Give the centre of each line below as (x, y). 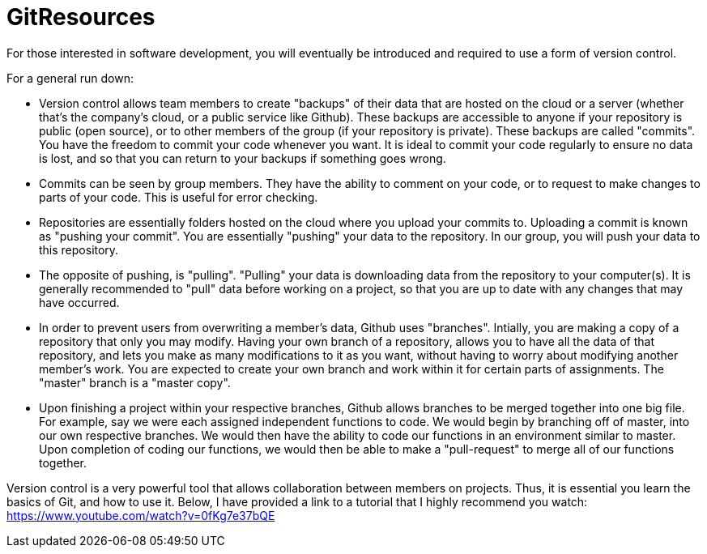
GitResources (81, 17)
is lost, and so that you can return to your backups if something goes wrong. (243, 158)
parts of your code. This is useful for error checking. (179, 197)
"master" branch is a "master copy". (135, 382)
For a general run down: (70, 78)
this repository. (79, 249)
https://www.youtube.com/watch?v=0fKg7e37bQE (141, 515)
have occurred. (79, 302)
